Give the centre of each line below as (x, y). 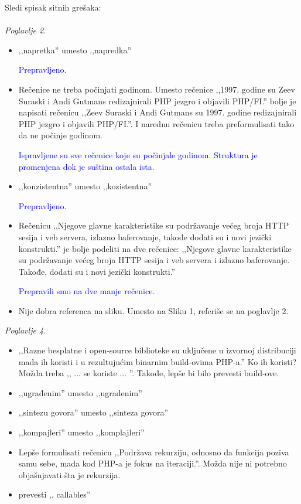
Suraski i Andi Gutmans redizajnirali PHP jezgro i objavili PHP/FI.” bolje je (157, 101)
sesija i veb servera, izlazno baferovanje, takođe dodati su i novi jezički (145, 236)
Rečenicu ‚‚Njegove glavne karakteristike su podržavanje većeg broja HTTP (154, 225)
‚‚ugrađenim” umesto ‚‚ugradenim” (80, 392)
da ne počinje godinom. (60, 135)
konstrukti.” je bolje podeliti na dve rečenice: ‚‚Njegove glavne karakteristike (155, 248)
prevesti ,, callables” (54, 494)
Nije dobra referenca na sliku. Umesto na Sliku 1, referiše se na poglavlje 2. (153, 310)
